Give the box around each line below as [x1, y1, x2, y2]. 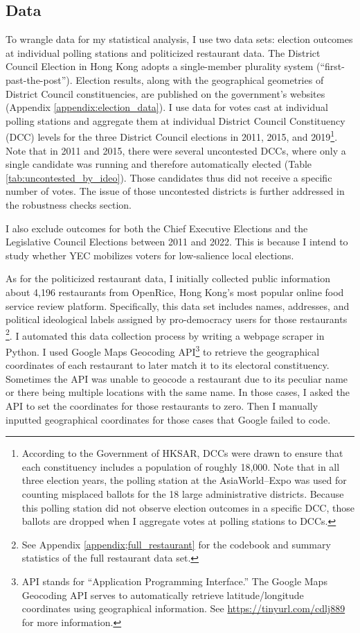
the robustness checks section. [6, 197, 132, 211]
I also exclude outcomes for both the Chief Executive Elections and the [6, 220, 308, 235]
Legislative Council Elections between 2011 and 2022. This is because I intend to [6, 234, 348, 249]
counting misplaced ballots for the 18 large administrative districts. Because [21, 486, 344, 501]
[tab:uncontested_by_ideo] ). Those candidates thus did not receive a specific [6, 170, 332, 184]
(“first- [316, 59, 345, 73]
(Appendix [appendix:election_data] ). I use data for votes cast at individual [6, 100, 328, 114]
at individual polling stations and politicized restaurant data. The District [6, 45, 321, 60]
